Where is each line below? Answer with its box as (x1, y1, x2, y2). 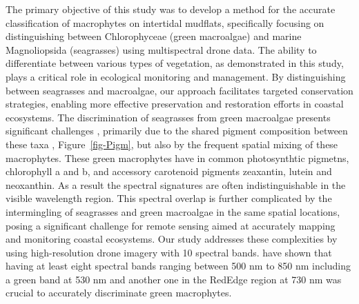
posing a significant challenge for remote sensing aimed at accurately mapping (6, 218, 336, 232)
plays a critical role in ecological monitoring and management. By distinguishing (6, 69, 346, 83)
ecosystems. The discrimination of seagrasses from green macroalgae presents (6, 110, 331, 124)
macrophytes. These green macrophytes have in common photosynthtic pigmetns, (6, 150, 349, 165)
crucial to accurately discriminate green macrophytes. (6, 285, 232, 300)
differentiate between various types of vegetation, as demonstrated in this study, (6, 56, 344, 70)
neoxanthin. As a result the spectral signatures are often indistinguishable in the (6, 177, 346, 192)
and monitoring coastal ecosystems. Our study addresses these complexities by (6, 232, 338, 246)
